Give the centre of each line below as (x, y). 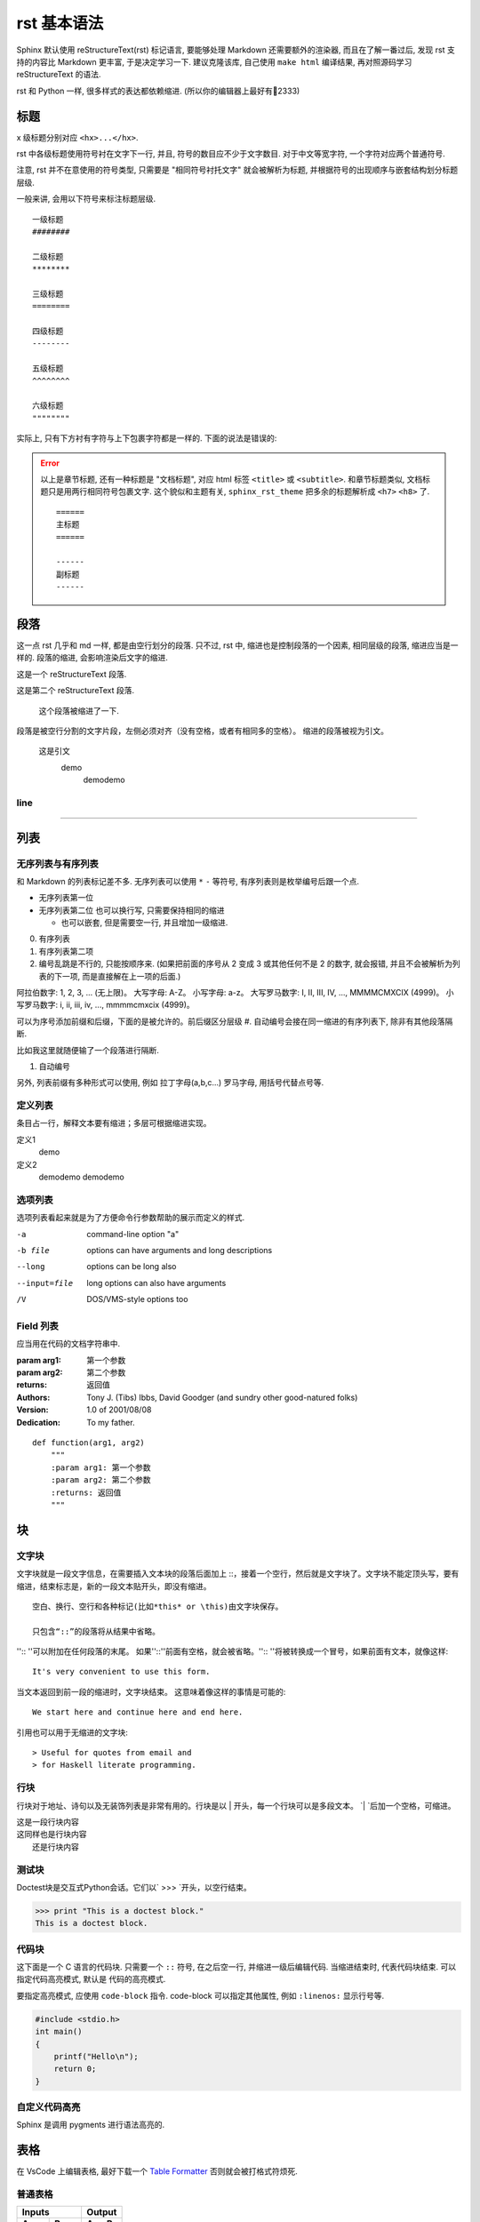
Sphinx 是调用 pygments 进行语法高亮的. (90, 2125)
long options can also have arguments (156, 1283)
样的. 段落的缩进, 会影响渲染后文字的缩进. (92, 658)
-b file (33, 1250)
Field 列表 (38, 1326)
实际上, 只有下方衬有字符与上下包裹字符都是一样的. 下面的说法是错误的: (147, 438)
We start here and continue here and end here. (138, 1712)
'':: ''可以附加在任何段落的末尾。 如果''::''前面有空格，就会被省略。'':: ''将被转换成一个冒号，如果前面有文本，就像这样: (232, 1651)
